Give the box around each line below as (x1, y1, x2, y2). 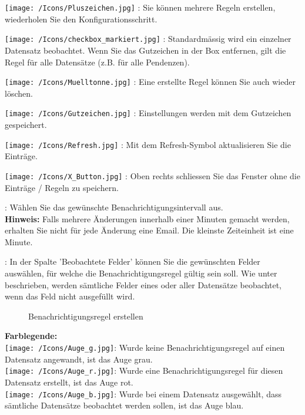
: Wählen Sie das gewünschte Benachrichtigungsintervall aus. (5, 201, 223, 213)
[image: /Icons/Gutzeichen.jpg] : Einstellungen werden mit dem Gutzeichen (5, 107, 291, 119)
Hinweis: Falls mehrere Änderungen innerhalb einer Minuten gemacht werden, (5, 212, 290, 225)
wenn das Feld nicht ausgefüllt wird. (5, 290, 135, 302)
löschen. (5, 87, 33, 99)
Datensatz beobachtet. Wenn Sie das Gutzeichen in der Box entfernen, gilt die (5, 44, 286, 56)
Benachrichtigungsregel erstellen (28, 309, 143, 322)
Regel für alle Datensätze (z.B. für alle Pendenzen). (5, 55, 190, 68)
